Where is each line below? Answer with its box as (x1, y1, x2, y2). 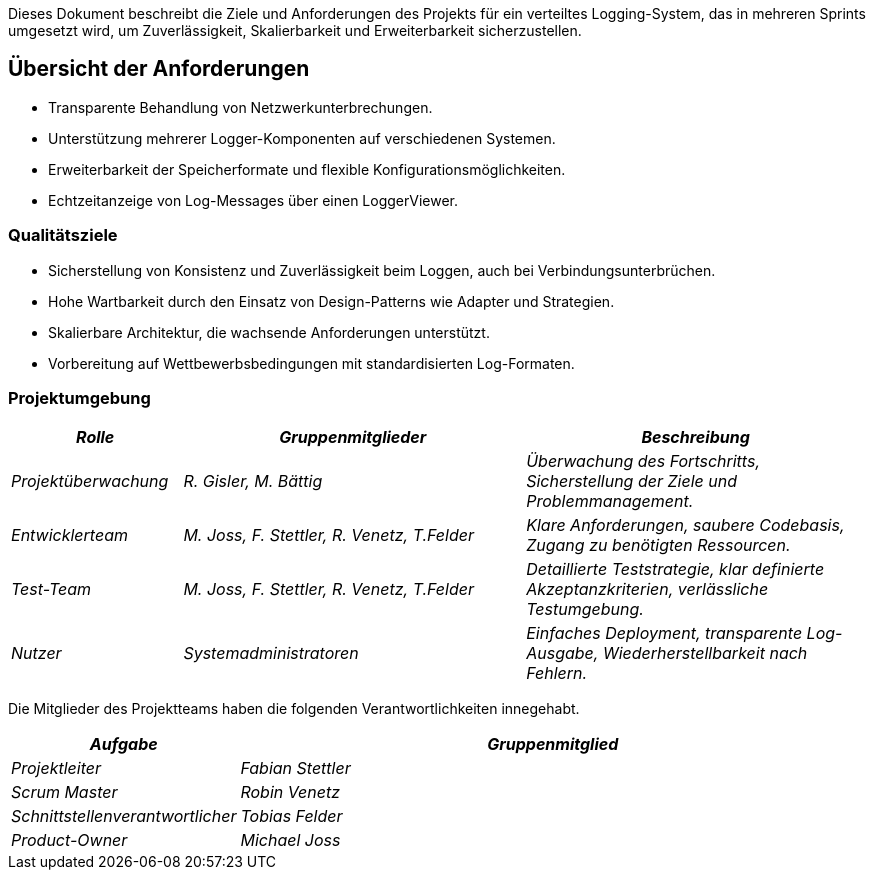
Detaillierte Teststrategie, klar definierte (526, 559, 825, 580)
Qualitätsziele (8, 225, 118, 246)
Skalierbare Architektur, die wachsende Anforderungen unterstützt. (48, 323, 490, 341)
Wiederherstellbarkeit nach (602, 643, 808, 664)
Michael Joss (240, 830, 341, 851)
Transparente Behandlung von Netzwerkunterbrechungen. (48, 98, 433, 116)
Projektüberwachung (11, 471, 169, 492)
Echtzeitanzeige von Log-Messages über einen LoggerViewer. (48, 191, 459, 209)
